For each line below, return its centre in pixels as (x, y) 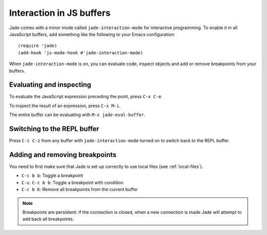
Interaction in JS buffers (60, 13)
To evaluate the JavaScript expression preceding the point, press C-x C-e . (86, 97)
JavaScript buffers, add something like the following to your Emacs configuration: (92, 34)
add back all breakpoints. (48, 219)
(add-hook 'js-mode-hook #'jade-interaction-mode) (81, 53)
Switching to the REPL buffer (54, 129)
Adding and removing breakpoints (63, 155)
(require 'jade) (38, 46)
